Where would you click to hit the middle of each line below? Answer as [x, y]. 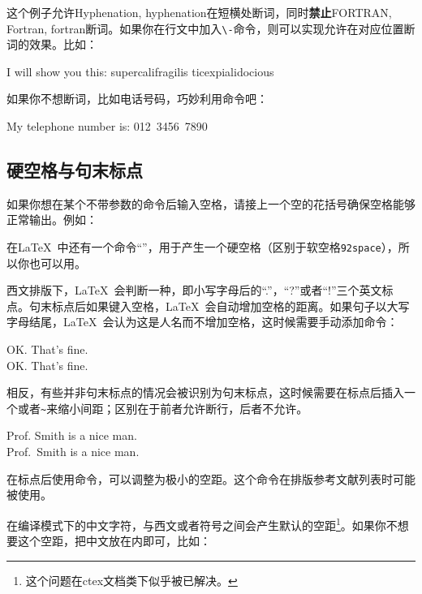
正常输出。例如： [52, 220]
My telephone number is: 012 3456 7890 [107, 126]
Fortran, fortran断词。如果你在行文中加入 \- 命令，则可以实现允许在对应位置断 [211, 28]
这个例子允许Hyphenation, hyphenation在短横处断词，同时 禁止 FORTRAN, [199, 12]
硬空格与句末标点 [75, 170]
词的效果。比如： [52, 44]
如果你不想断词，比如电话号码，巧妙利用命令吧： [137, 99]
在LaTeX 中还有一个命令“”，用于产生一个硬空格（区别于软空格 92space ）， [202, 247]
